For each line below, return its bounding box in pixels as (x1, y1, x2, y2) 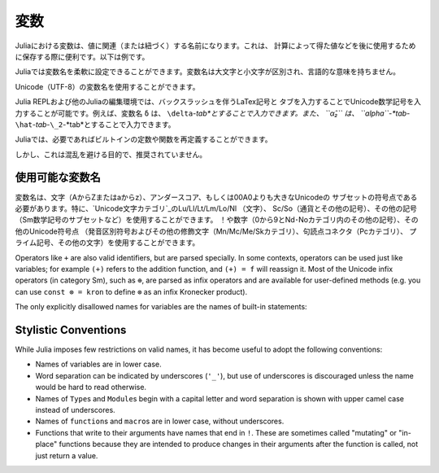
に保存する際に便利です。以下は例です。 (15, 51, 150, 61)
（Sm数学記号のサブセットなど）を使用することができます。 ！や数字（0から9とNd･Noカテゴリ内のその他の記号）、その (15, 215, 419, 225)
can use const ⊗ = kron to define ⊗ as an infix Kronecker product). (15, 287, 248, 296)
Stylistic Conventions (15, 322, 127, 337)
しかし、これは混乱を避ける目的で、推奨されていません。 (15, 149, 207, 159)
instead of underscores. (35, 405, 115, 414)
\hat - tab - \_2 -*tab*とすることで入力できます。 (15, 119, 176, 129)
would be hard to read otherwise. (35, 383, 146, 392)
